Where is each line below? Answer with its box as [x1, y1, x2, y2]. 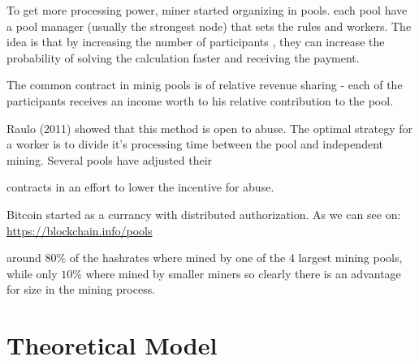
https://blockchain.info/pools [6, 221, 153, 239]
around [6, 249, 41, 266]
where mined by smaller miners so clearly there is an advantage [85, 264, 401, 281]
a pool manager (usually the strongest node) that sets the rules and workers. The [6, 17, 412, 34]
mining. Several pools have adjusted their [6, 151, 213, 168]
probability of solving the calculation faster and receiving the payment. [6, 49, 360, 66]
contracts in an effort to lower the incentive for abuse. [6, 178, 274, 196]
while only [6, 264, 58, 281]
